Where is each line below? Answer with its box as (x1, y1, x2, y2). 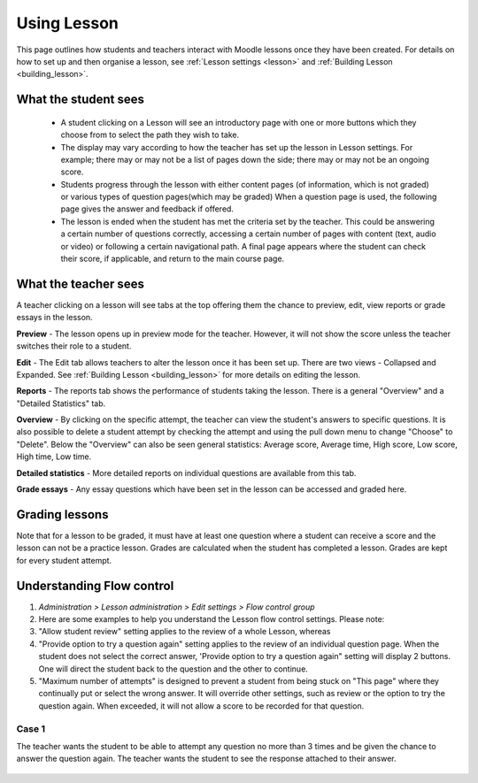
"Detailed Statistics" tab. (16, 398, 106, 409)
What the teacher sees (16, 276, 145, 291)
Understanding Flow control (16, 578, 174, 593)
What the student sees (16, 92, 145, 107)
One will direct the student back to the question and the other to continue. (38, 664, 309, 674)
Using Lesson (16, 13, 119, 33)
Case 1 (16, 722, 46, 734)
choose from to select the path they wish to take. (60, 129, 239, 141)
